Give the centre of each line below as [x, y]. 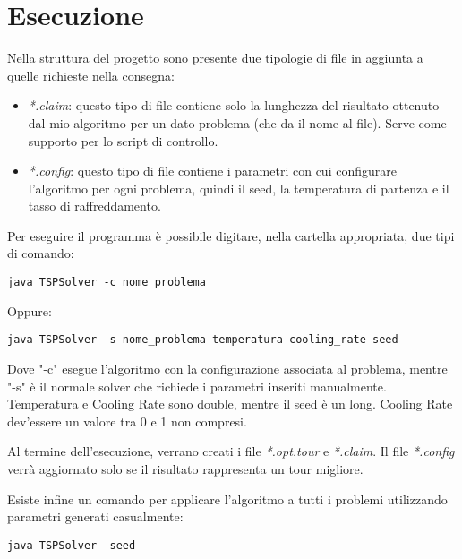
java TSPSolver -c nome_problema [107, 283]
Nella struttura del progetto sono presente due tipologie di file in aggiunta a [215, 58]
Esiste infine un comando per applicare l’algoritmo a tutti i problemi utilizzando [227, 499]
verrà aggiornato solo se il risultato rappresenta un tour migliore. [185, 468]
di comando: [41, 253]
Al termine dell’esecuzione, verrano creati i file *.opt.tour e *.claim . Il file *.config [231, 451]
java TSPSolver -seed [72, 545]
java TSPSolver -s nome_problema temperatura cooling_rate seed [203, 340]
